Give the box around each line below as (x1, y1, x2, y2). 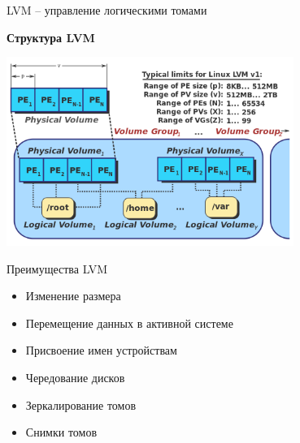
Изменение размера (25, 287, 121, 304)
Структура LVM (7, 28, 95, 45)
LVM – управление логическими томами (7, 2, 207, 18)
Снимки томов (25, 424, 98, 441)
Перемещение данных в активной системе (25, 314, 233, 331)
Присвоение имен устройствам (25, 342, 177, 359)
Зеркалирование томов (25, 396, 137, 413)
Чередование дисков (25, 369, 125, 385)
